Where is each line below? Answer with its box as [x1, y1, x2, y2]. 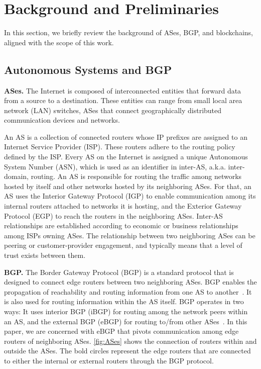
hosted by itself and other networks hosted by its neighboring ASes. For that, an [4, 180, 251, 191]
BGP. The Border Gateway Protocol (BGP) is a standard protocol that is [4, 266, 234, 277]
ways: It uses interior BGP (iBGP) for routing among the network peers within [4, 306, 248, 316]
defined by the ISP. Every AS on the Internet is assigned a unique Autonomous [4, 151, 248, 162]
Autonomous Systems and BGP [4, 61, 172, 77]
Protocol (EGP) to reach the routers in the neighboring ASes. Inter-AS [4, 210, 223, 221]
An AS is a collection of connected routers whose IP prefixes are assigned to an [4, 131, 247, 142]
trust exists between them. [4, 250, 86, 260]
